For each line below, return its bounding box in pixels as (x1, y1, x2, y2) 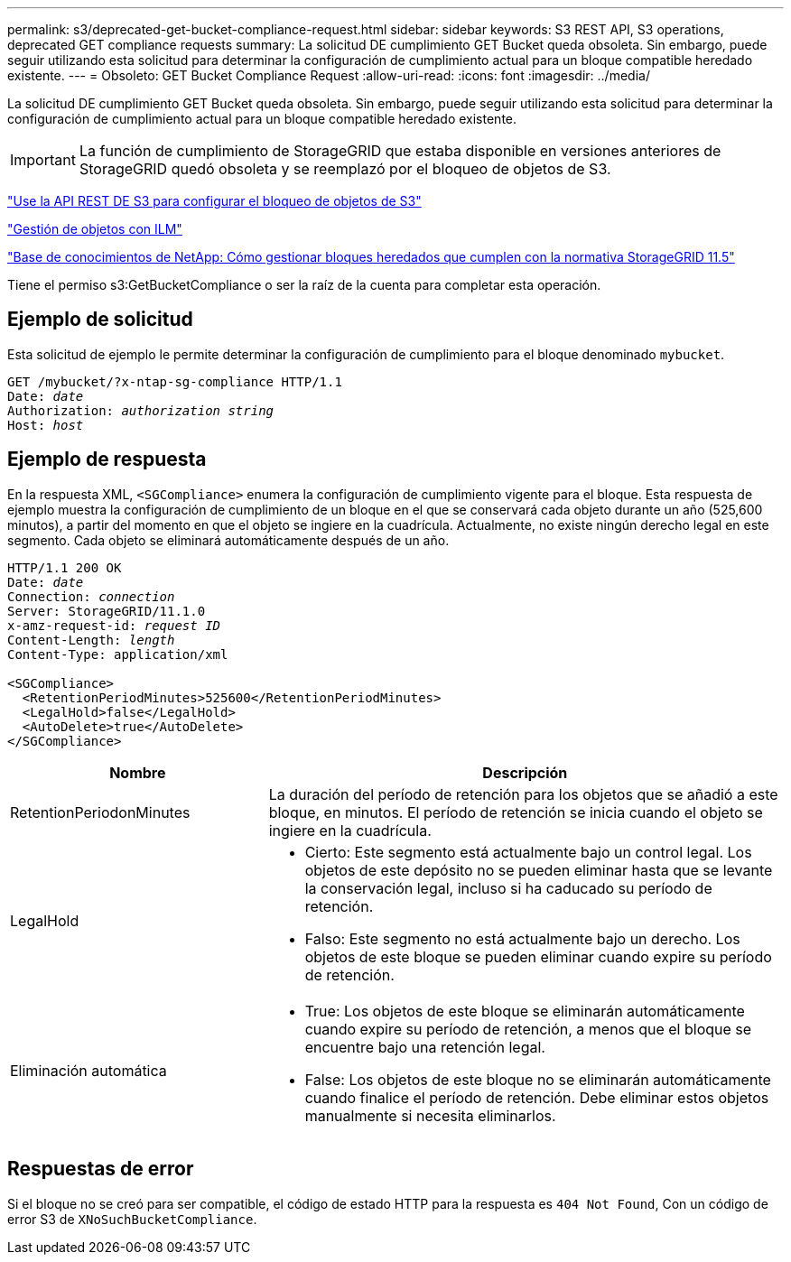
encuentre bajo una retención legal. (304, 1037, 545, 1056)
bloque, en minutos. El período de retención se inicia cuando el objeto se (268, 803, 763, 821)
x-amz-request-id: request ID (7, 617, 221, 633)
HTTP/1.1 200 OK (7, 560, 122, 575)
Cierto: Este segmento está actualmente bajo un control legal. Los (304, 842, 752, 861)
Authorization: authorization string (7, 403, 275, 418)
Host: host (7, 417, 84, 432)
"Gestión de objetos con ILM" (7, 221, 182, 237)
